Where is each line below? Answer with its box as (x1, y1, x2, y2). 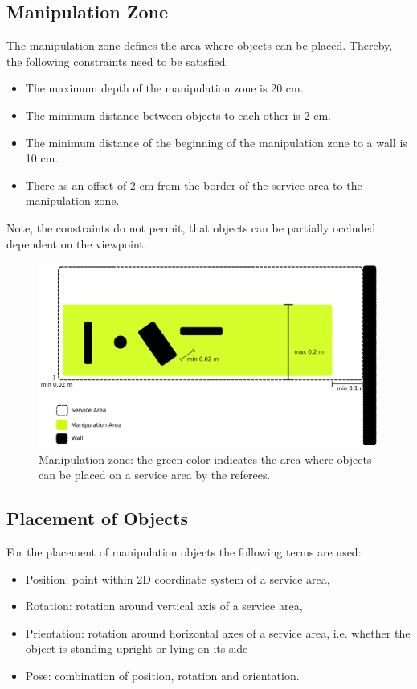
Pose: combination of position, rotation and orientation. (25, 666, 300, 683)
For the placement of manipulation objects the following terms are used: (6, 543, 362, 560)
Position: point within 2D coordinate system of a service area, (25, 570, 330, 587)
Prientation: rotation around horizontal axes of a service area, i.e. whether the (25, 624, 411, 641)
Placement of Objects (6, 506, 188, 531)
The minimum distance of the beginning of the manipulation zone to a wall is (25, 133, 407, 150)
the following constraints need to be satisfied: (6, 52, 229, 69)
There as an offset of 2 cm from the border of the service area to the (25, 176, 362, 193)
